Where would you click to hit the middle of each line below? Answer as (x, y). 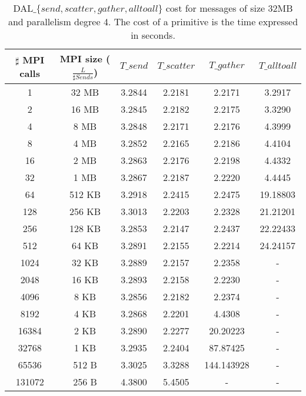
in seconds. (153, 35)
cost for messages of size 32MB (229, 8)
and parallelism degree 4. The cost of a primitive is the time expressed (153, 21)
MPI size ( (85, 58)
